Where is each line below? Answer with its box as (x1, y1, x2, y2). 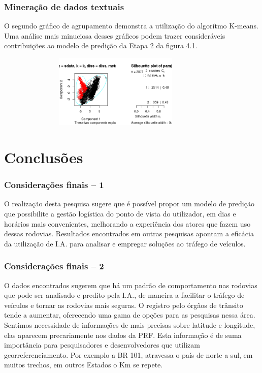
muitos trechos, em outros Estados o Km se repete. (4, 359, 163, 370)
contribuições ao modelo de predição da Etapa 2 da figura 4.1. (4, 40, 198, 51)
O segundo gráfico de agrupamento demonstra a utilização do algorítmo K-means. (4, 20, 258, 31)
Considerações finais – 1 (4, 178, 104, 191)
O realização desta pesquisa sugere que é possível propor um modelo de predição (4, 198, 254, 209)
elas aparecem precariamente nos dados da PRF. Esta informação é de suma (4, 329, 242, 340)
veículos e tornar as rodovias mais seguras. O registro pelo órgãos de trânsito (4, 299, 243, 310)
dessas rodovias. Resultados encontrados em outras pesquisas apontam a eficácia (4, 228, 254, 239)
